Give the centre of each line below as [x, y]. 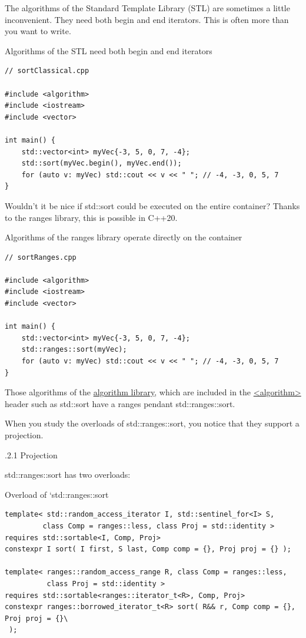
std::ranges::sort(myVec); [74, 350]
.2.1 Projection [31, 454]
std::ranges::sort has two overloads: [68, 475]
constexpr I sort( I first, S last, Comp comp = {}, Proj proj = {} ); [148, 549]
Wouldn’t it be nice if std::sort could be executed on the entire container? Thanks [152, 205]
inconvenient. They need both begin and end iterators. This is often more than [147, 19]
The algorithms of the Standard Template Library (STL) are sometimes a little [147, 8]
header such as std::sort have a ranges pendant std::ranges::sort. [120, 403]
